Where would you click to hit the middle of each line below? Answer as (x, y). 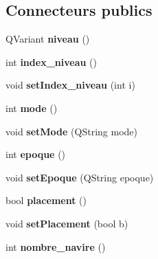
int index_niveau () (51, 61)
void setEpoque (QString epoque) (80, 177)
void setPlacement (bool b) (67, 223)
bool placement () (46, 200)
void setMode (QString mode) (72, 131)
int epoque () (36, 154)
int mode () (32, 108)
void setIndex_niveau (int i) (70, 85)
